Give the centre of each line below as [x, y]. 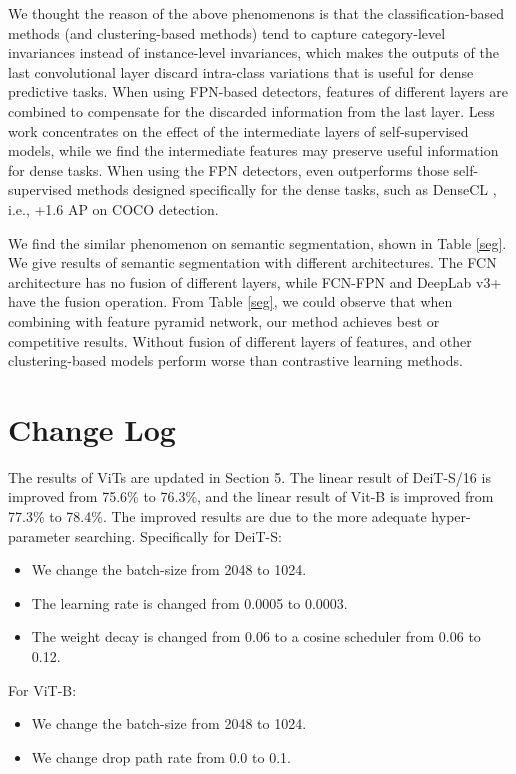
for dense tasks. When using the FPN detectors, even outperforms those [228, 169]
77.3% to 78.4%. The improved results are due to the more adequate [217, 516]
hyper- [451, 516]
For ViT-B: [42, 689]
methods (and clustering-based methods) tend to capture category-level [227, 32]
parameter [39, 535]
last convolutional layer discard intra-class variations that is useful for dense [241, 71]
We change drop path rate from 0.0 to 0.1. [161, 756]
